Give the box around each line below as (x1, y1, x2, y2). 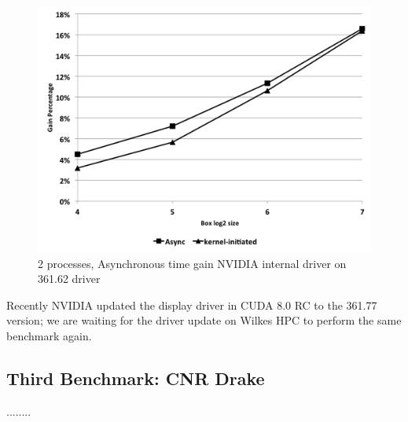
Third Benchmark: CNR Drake (6, 365, 265, 390)
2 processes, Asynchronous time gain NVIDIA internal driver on (38, 255, 347, 271)
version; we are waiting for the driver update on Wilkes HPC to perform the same (6, 312, 402, 328)
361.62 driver (38, 270, 101, 287)
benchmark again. (6, 328, 92, 343)
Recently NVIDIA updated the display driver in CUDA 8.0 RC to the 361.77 (6, 296, 377, 313)
